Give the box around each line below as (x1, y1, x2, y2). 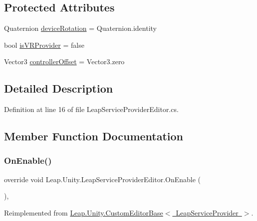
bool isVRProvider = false (4, 39, 84, 50)
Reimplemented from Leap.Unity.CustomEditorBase (4, 207, 163, 218)
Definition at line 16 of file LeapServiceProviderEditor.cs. (4, 104, 179, 114)
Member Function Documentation (4, 128, 184, 144)
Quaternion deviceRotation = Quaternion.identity (4, 23, 157, 33)
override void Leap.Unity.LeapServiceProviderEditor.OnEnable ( (4, 174, 201, 184)
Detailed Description (4, 81, 113, 96)
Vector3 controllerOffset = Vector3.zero (4, 56, 125, 67)
